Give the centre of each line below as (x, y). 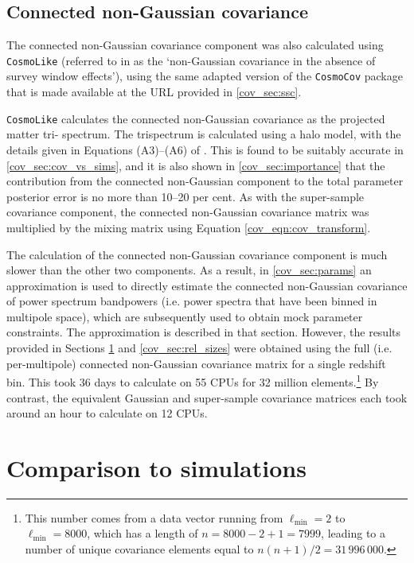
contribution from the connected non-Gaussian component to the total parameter (205, 181)
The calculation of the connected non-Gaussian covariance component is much (197, 254)
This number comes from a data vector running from (154, 517)
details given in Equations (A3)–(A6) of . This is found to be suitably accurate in (205, 149)
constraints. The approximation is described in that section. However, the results (203, 332)
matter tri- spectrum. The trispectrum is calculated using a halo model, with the (204, 134)
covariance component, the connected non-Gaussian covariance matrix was (188, 212)
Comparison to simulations (156, 467)
